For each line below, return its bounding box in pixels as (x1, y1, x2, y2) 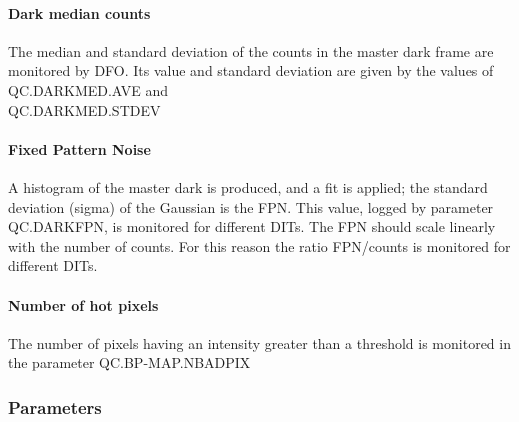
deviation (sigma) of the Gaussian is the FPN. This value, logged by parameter (8, 196, 494, 217)
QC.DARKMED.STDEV (8, 99, 161, 120)
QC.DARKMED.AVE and (8, 79, 169, 100)
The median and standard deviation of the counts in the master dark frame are (8, 40, 494, 61)
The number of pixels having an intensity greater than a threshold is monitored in (8, 332, 511, 353)
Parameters (8, 394, 102, 419)
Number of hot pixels (8, 294, 159, 315)
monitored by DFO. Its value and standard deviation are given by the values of (8, 60, 494, 81)
